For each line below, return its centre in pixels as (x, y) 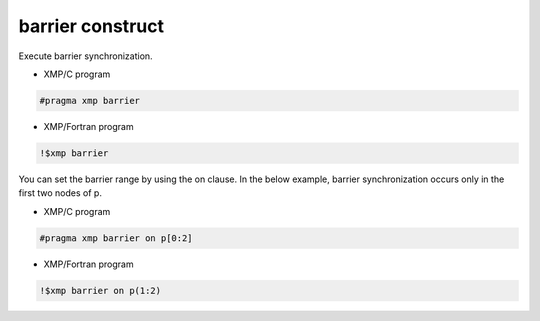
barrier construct (91, 26)
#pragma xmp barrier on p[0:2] (116, 238)
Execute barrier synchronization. (86, 56)
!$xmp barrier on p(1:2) (100, 290)
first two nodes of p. (60, 193)
